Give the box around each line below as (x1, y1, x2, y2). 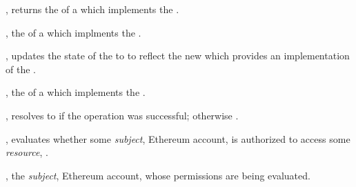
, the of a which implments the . (6, 25, 141, 39)
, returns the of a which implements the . (6, 2, 179, 16)
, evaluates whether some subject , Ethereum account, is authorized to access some (6, 131, 350, 146)
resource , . (6, 145, 48, 159)
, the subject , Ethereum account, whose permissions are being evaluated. (6, 168, 310, 182)
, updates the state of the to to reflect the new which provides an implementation (6, 48, 350, 63)
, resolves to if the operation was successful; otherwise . (6, 108, 239, 122)
